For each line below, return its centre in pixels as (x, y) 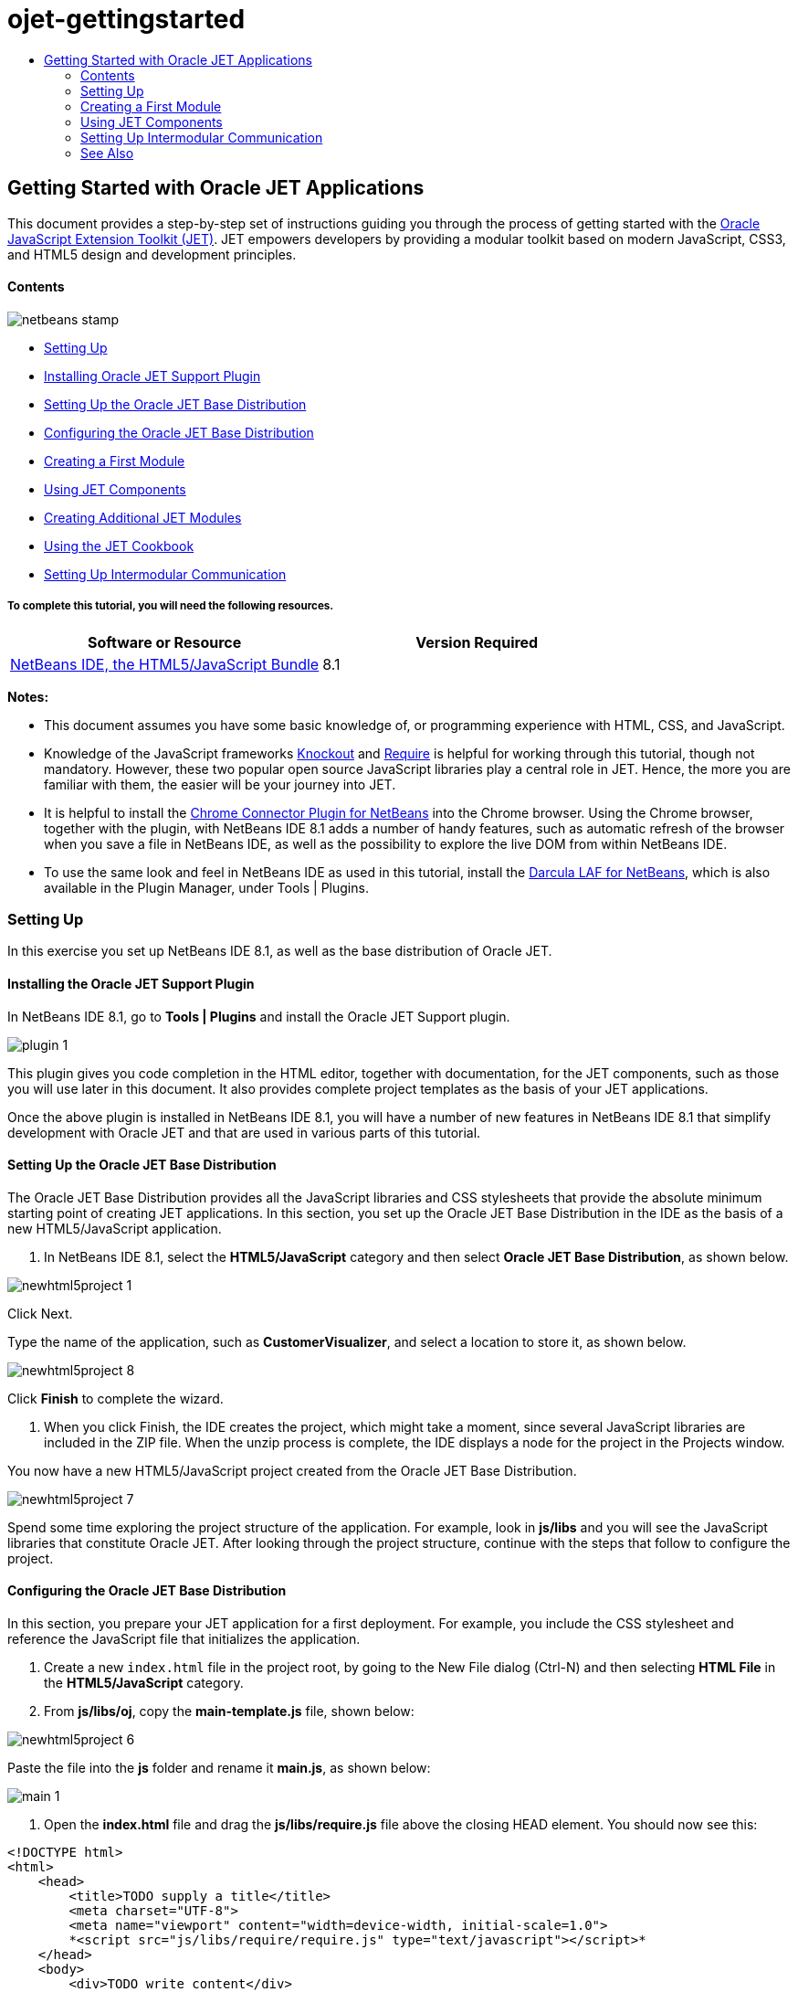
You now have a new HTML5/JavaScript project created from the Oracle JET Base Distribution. (292, 1470)
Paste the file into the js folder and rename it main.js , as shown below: (219, 1768)
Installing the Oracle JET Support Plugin (131, 983)
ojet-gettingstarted (126, 19)
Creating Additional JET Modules (143, 517)
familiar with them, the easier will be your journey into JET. (220, 784)
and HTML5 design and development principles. (152, 254)
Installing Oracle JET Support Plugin (152, 376)
